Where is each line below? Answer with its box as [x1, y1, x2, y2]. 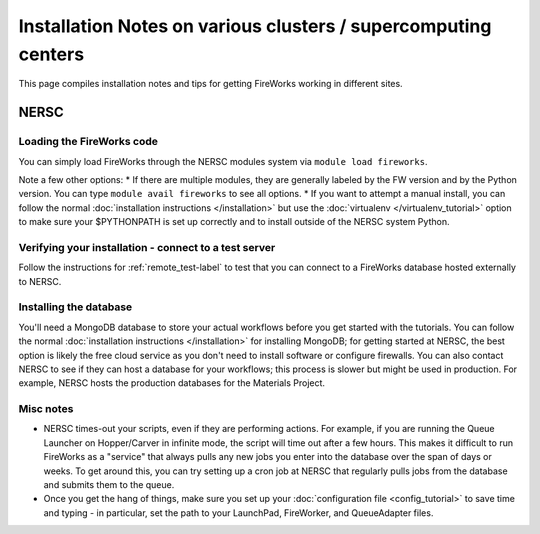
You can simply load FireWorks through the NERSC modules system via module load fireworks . [18, 155, 428, 167]
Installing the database [18, 300, 133, 314]
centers [18, 43, 85, 65]
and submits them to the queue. [43, 479, 175, 490]
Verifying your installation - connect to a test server [18, 240, 276, 254]
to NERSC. [18, 275, 62, 287]
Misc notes [18, 402, 74, 416]
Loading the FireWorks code [18, 135, 159, 149]
